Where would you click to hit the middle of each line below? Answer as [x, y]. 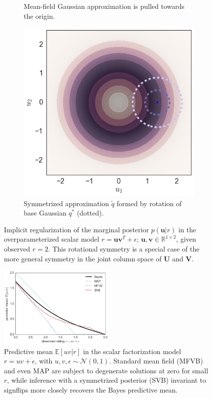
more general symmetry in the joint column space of [83, 258]
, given [186, 239]
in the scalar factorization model [132, 351]
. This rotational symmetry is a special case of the [124, 248]
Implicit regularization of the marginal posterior [76, 229]
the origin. [39, 16]
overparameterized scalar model [52, 239]
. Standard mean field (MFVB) [156, 361]
